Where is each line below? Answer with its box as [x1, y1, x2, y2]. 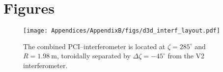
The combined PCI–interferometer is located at [23, 41, 166, 51]
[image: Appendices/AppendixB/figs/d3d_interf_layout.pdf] [23, 27, 220, 35]
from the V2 [167, 51, 205, 61]
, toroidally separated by [56, 51, 131, 61]
